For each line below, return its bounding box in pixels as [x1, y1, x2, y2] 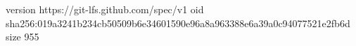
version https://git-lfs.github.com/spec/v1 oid [6, 2, 204, 16]
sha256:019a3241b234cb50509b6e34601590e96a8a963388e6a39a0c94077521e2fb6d [6, 15, 350, 30]
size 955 [6, 29, 39, 44]
